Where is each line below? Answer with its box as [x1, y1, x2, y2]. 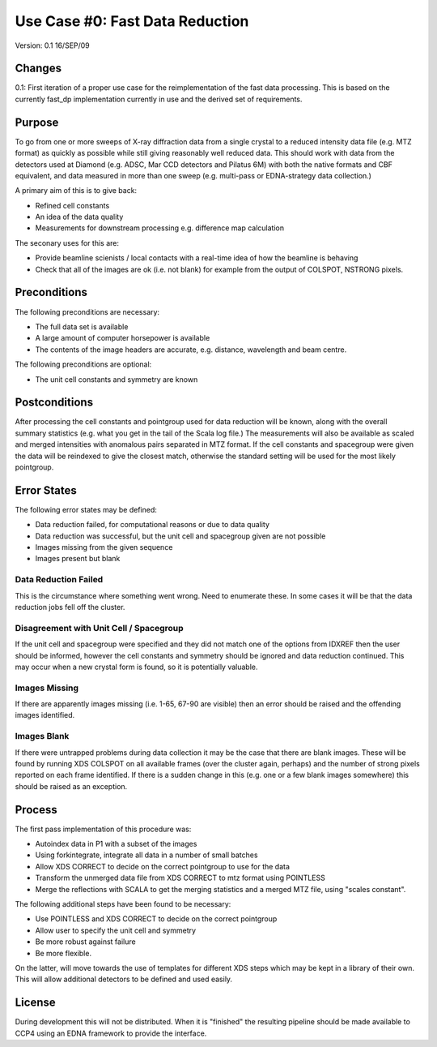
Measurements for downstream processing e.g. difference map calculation [35, 223, 285, 233]
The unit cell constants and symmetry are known [35, 374, 198, 384]
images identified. [15, 710, 75, 720]
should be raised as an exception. [15, 781, 128, 791]
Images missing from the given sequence [35, 543, 173, 552]
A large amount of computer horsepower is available [35, 333, 210, 343]
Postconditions [15, 396, 93, 410]
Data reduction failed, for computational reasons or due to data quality [35, 520, 270, 530]
